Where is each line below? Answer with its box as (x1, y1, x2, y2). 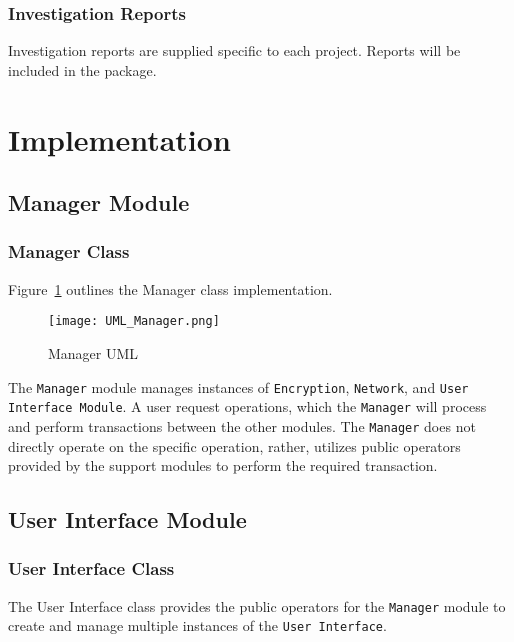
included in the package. (8, 59, 157, 80)
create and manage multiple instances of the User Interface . (8, 615, 387, 636)
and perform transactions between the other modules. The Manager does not (8, 415, 476, 436)
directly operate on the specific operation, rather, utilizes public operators (8, 435, 461, 456)
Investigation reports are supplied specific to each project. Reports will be (8, 40, 461, 61)
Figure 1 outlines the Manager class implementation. (8, 278, 333, 299)
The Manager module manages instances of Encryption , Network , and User (8, 376, 469, 397)
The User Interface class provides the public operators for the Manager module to (8, 595, 506, 616)
